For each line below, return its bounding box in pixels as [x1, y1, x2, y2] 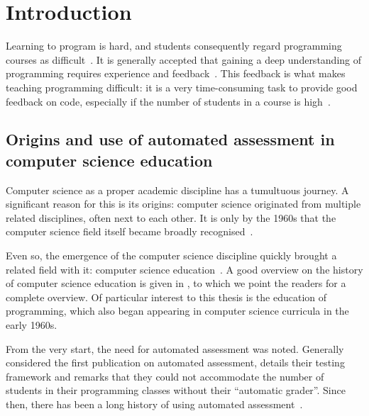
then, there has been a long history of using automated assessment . [6, 397, 303, 411]
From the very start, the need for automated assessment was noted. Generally [6, 341, 344, 356]
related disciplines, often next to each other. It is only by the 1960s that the [6, 210, 336, 225]
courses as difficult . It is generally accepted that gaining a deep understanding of [6, 52, 362, 67]
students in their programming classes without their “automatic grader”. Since [6, 383, 346, 398]
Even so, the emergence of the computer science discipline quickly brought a [6, 248, 337, 263]
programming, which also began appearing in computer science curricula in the [6, 303, 349, 318]
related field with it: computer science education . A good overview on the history [6, 262, 363, 276]
